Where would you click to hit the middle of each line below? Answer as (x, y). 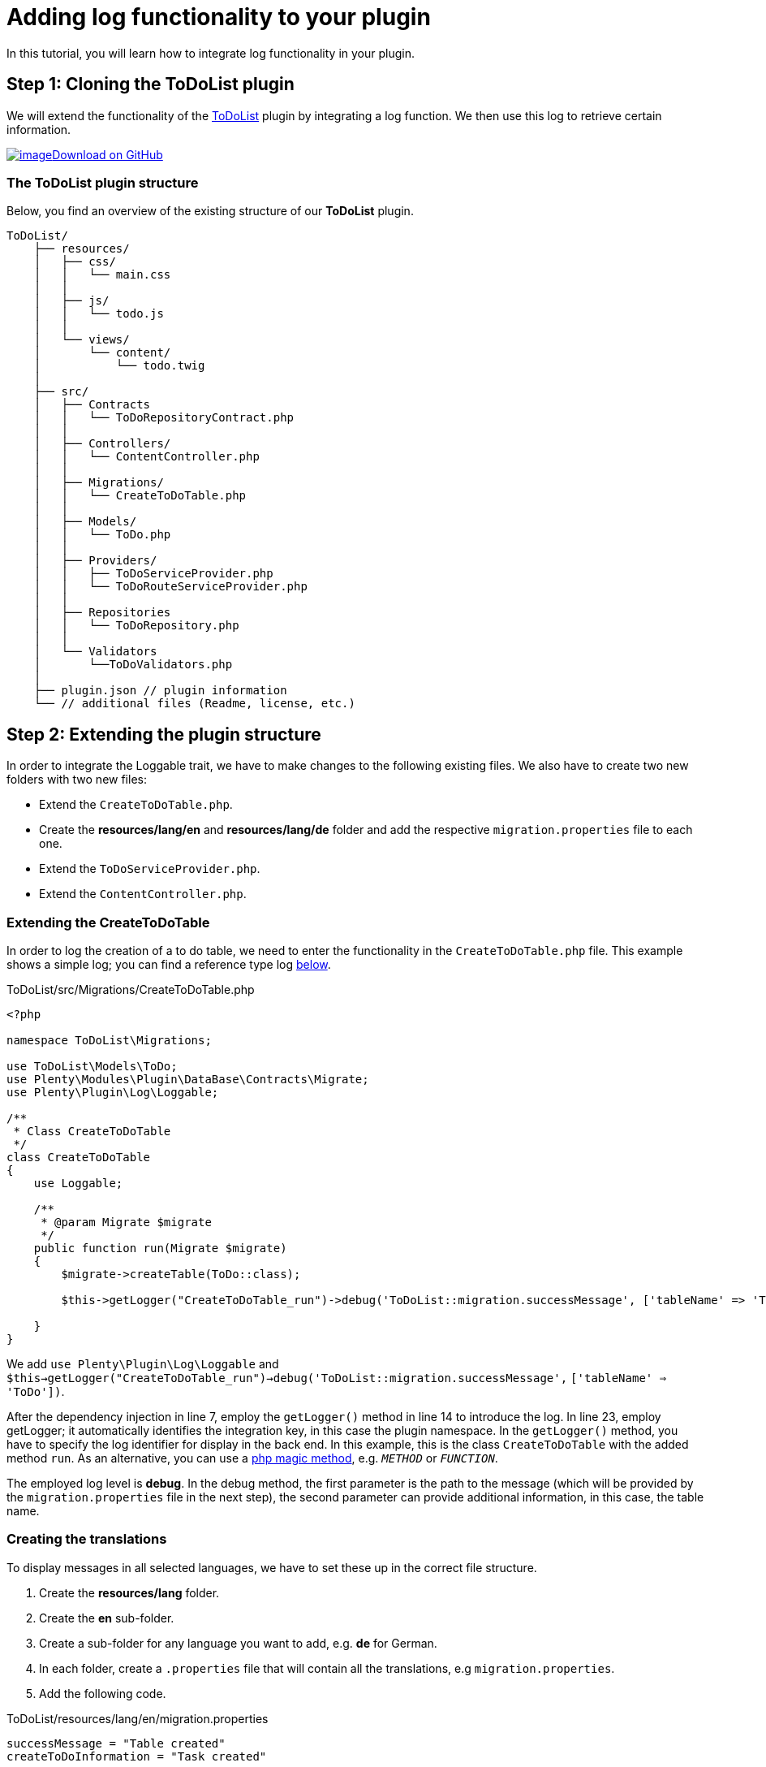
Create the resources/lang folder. (129, 1592)
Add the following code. (103, 1693)
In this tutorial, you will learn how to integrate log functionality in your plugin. (211, 53)
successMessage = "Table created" (116, 1743)
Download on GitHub (108, 154)
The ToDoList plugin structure (103, 182)
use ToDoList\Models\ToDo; (92, 1066)
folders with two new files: (77, 780)
